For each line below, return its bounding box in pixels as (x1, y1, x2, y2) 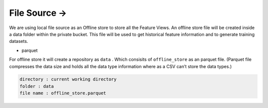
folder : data (19, 83, 54, 89)
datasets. (9, 38, 28, 44)
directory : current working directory (19, 76, 117, 82)
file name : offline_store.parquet (19, 90, 106, 96)
